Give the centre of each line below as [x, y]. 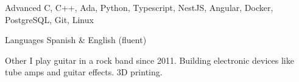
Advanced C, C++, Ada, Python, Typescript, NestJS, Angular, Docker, [139, 7]
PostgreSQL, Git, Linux [49, 19]
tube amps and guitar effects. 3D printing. [84, 72]
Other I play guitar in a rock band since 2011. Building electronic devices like [149, 60]
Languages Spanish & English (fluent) [76, 40]
